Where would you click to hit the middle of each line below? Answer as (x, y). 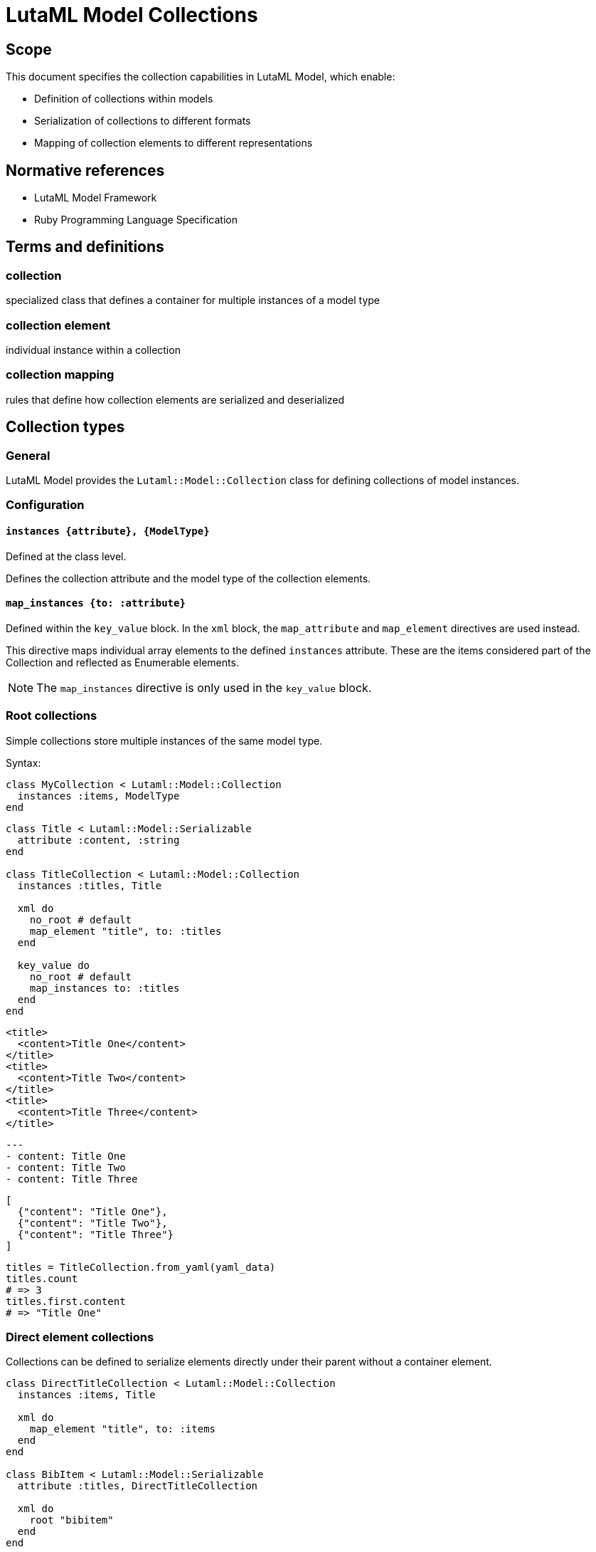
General (28, 455)
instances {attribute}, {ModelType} (108, 531)
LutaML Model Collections (132, 15)
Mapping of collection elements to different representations (174, 143)
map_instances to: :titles (105, 988)
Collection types (65, 427)
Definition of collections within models (124, 99)
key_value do (54, 965)
